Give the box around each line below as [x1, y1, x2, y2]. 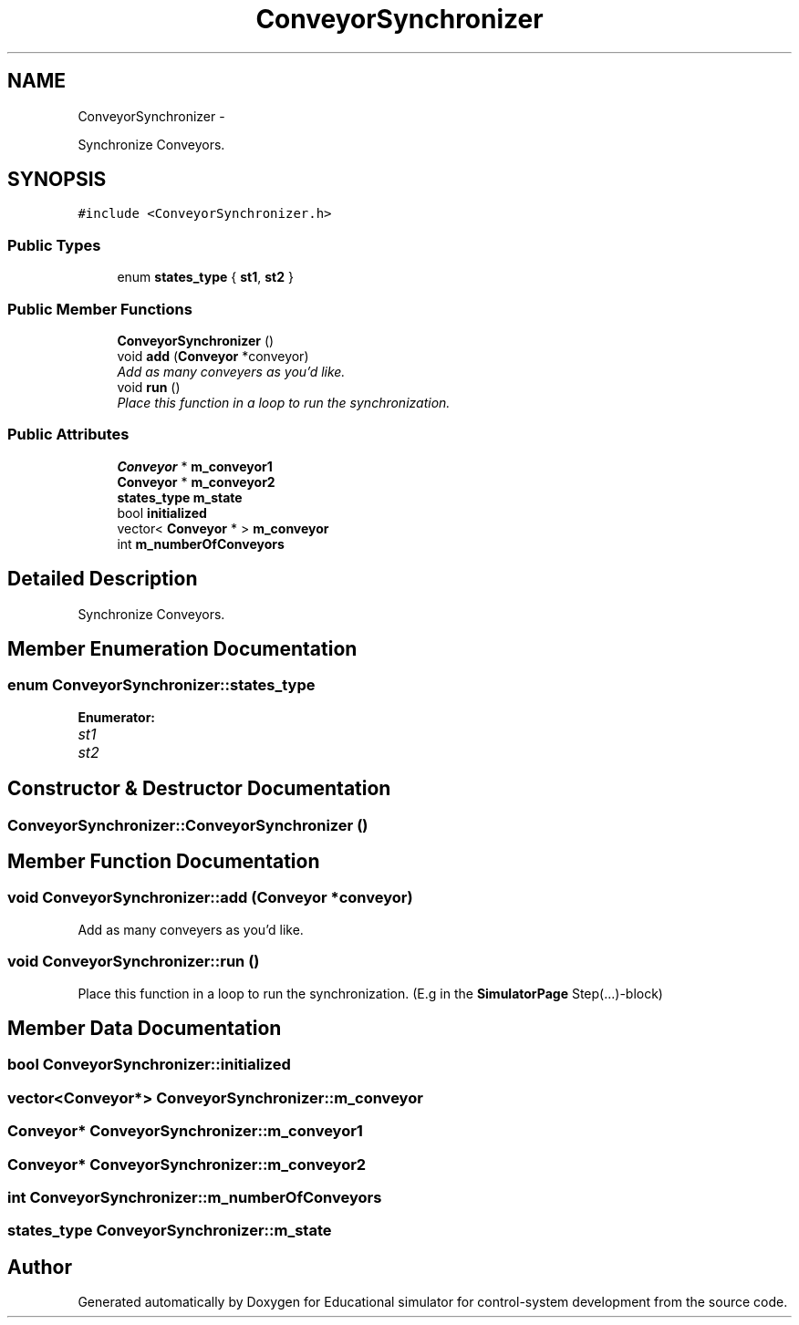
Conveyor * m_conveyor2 [117, 473, 275, 490]
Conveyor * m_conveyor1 [117, 458, 273, 474]
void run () [117, 378, 181, 395]
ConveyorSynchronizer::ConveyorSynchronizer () [7, 815, 368, 834]
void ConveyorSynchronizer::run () [7, 952, 260, 971]
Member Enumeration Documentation [7, 637, 358, 660]
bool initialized [117, 504, 207, 521]
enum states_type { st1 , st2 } [117, 269, 294, 285]
